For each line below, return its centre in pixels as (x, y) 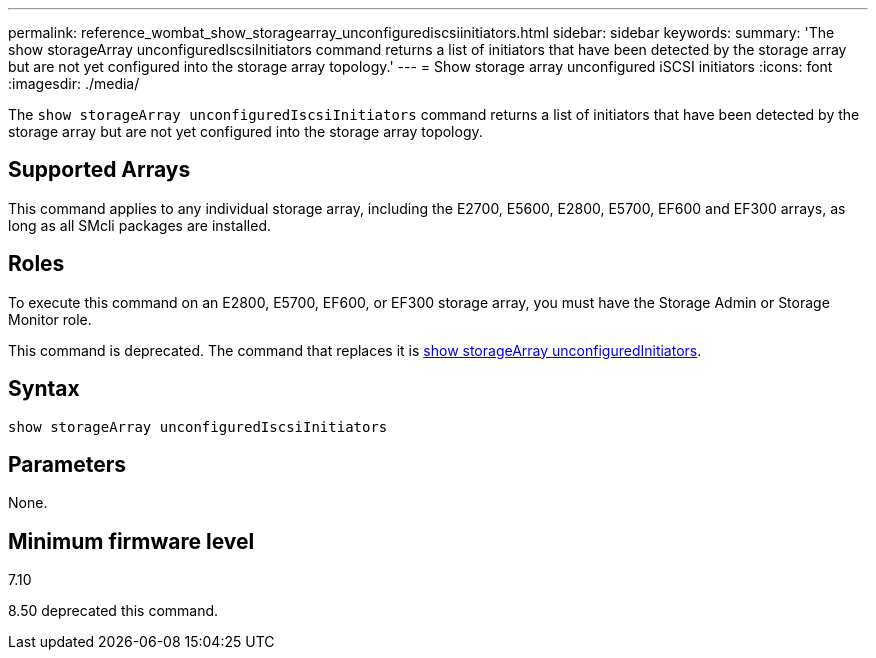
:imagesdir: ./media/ (74, 83)
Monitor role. (50, 319)
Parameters (67, 464)
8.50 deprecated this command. (113, 611)
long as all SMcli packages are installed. (139, 225)
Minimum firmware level (131, 541)
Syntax (44, 389)
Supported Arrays (99, 170)
